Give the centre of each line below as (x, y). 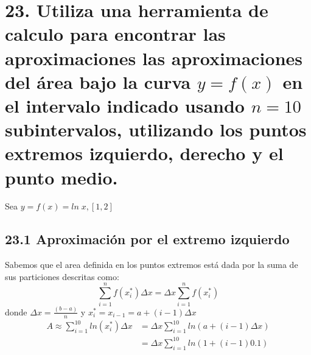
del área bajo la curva (98, 81)
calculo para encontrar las (115, 34)
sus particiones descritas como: (62, 276)
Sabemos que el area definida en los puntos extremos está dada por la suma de (152, 265)
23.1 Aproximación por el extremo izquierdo (147, 239)
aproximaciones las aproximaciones (154, 58)
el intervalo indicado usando (125, 105)
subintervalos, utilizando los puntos (156, 129)
